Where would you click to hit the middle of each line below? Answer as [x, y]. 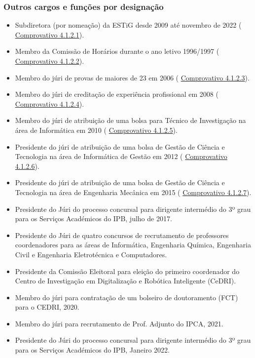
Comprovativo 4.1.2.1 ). [50, 34]
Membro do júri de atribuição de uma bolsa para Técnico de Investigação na [130, 120]
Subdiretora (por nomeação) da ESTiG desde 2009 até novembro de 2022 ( [128, 25]
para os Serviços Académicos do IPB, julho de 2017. [93, 219]
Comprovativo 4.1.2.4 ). [50, 103]
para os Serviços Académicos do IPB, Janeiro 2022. [92, 350]
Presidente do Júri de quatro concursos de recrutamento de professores [122, 235]
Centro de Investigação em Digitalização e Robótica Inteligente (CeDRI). [126, 281]
